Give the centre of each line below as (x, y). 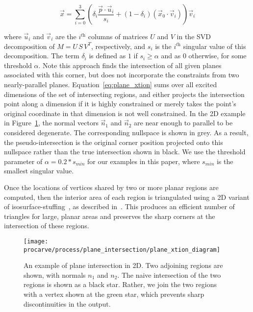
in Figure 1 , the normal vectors (51, 123)
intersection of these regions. (47, 226)
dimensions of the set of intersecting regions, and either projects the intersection (124, 94)
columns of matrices (118, 36)
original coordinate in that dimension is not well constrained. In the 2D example (125, 113)
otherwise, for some (217, 56)
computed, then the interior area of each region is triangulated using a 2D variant (127, 197)
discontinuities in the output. (67, 303)
